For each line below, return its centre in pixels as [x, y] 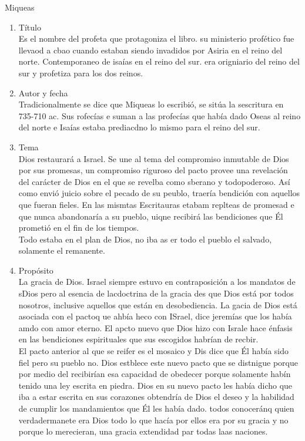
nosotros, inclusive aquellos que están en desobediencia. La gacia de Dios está [158, 304]
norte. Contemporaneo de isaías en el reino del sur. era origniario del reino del [159, 61]
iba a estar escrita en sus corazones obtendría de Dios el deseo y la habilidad [156, 397]
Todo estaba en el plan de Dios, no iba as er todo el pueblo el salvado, [145, 239]
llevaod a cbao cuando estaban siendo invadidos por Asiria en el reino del [150, 50]
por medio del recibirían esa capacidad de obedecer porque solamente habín [155, 374]
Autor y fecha [43, 92]
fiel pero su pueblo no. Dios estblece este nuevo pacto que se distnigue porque [158, 362]
